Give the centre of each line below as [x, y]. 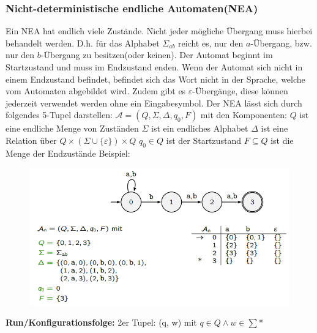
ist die [282, 140]
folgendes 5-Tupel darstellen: [59, 115]
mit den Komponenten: [244, 115]
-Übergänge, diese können [240, 91]
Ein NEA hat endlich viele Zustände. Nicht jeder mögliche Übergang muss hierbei [159, 31]
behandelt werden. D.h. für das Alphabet [83, 43]
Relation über [31, 140]
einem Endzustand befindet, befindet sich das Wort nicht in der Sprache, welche [155, 79]
